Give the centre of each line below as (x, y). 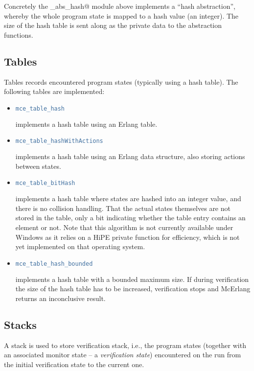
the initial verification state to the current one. (74, 364)
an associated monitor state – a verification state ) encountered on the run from (123, 355)
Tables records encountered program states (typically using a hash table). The (121, 81)
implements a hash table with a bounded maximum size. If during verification (132, 279)
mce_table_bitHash (45, 183)
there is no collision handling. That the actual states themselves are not (123, 208)
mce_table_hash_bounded (54, 264)
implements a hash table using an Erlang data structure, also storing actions (130, 156)
